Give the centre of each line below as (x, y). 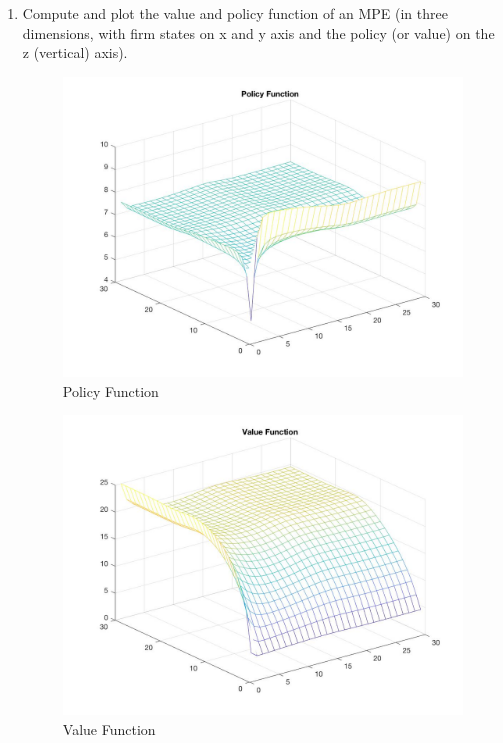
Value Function (109, 728)
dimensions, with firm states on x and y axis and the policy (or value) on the (258, 32)
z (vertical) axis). (75, 52)
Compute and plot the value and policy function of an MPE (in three (235, 13)
